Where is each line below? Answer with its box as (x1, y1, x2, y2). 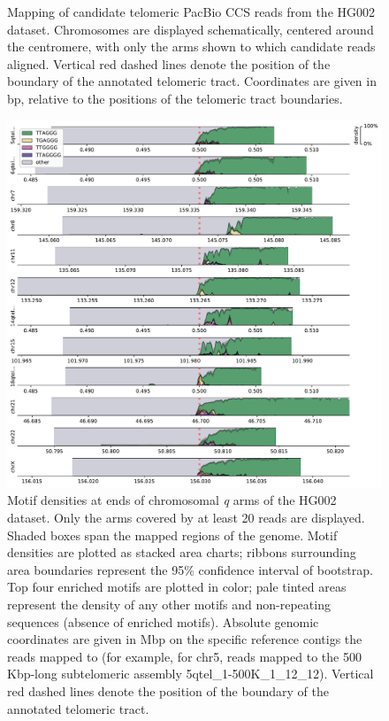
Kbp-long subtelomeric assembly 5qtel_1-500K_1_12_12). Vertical (7, 664, 374, 683)
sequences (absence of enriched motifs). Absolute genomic (7, 612, 319, 631)
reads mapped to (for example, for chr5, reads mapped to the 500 (7, 647, 362, 665)
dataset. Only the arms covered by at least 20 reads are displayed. (7, 508, 365, 527)
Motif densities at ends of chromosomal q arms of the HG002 (7, 491, 337, 509)
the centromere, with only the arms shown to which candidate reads (7, 37, 376, 56)
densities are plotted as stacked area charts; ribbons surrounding (7, 543, 356, 562)
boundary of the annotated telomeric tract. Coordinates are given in (7, 72, 377, 90)
